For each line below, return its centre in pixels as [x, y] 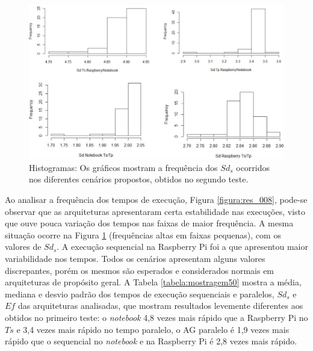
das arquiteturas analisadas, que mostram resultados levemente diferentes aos [160, 306]
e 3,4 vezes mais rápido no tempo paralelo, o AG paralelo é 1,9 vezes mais [153, 329]
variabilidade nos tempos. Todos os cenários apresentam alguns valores [135, 259]
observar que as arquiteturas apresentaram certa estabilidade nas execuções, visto [155, 211]
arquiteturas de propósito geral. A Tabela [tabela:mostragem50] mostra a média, [153, 282]
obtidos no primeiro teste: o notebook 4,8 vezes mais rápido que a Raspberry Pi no [156, 318]
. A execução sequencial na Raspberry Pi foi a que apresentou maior [182, 247]
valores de [23, 247]
